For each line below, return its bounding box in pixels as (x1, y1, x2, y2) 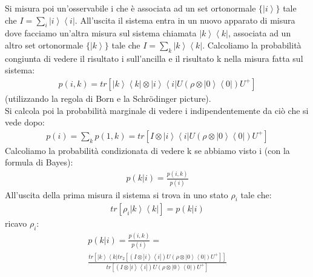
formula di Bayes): (5, 156, 73, 169)
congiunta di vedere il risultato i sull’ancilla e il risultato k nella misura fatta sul (5, 52, 303, 64)
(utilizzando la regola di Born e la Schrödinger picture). (5, 92, 211, 104)
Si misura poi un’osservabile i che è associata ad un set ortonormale (5, 2, 256, 14)
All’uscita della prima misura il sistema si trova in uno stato (5, 188, 228, 201)
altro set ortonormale (5, 38, 84, 51)
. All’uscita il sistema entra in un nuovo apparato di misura (74, 13, 295, 26)
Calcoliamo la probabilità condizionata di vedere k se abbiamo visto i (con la (5, 144, 290, 156)
